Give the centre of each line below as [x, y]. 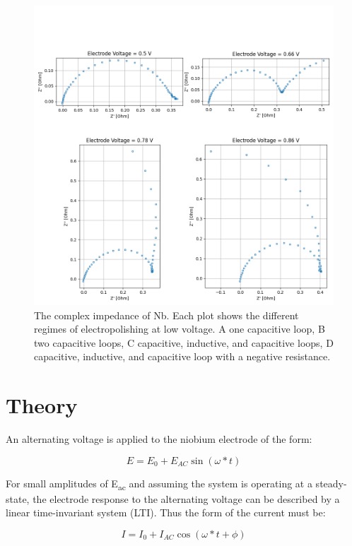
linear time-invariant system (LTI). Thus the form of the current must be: [166, 512]
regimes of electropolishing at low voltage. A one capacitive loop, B [180, 329]
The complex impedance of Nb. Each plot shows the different [166, 315]
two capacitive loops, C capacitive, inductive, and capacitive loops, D [184, 342]
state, [18, 498]
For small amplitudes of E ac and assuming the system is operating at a [159, 484]
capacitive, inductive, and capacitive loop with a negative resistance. [182, 356]
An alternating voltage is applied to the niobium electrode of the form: [159, 439]
